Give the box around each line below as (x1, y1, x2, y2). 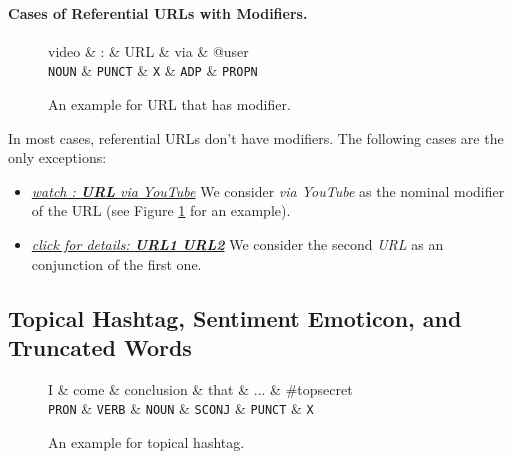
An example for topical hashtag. (48, 432, 245, 453)
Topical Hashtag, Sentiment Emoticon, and (8, 302, 462, 333)
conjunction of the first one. (31, 253, 202, 274)
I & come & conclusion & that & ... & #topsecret (48, 378, 353, 399)
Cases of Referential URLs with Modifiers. (8, 2, 308, 23)
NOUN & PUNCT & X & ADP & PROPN (48, 60, 258, 81)
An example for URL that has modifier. (48, 94, 291, 115)
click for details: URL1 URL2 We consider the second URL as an (31, 234, 444, 255)
